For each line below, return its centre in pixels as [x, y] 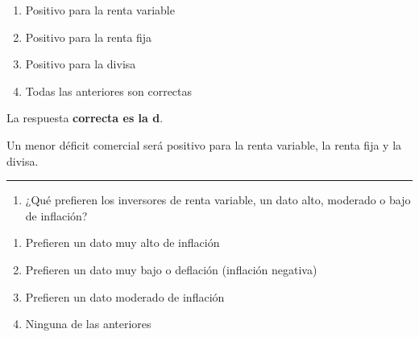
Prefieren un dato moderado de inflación [125, 296]
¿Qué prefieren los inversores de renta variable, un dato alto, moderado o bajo [218, 200]
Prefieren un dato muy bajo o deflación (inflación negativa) [171, 269]
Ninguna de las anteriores [88, 324]
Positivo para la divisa [81, 64]
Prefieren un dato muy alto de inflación [122, 242]
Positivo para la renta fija [89, 37]
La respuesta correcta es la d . [85, 118]
